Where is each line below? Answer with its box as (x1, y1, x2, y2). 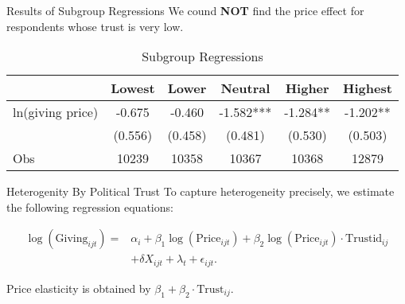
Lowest (111, 79, 155, 98)
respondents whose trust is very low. (6, 18, 184, 34)
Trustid (345, 233, 383, 245)
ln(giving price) (13, 103, 99, 122)
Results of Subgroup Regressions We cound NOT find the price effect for (6, 2, 364, 18)
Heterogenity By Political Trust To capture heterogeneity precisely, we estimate (6, 183, 395, 200)
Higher (285, 79, 329, 98)
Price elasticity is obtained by (6, 279, 151, 296)
